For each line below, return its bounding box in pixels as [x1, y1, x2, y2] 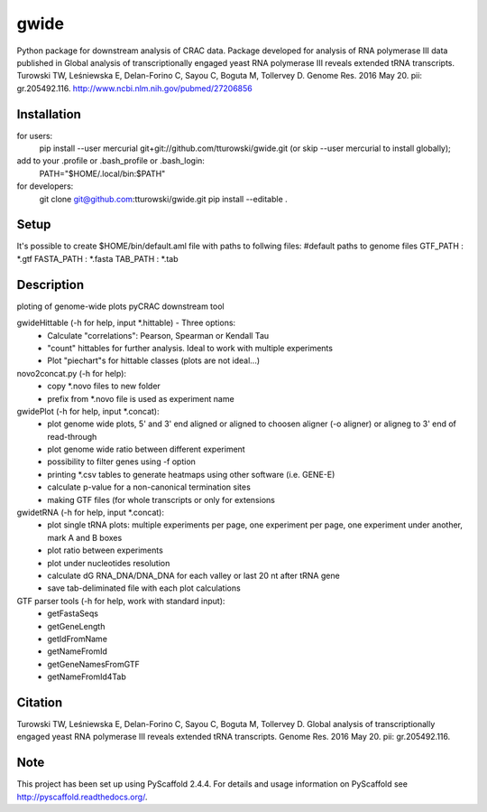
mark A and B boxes [47, 532, 123, 543]
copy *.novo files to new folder [47, 380, 161, 392]
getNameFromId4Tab [47, 671, 126, 682]
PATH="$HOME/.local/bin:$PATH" [39, 168, 166, 179]
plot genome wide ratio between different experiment [47, 443, 245, 455]
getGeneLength [47, 621, 106, 631]
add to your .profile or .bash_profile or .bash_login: [16, 155, 205, 166]
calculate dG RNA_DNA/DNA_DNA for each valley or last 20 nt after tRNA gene [47, 570, 340, 581]
